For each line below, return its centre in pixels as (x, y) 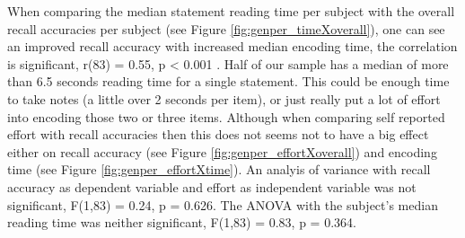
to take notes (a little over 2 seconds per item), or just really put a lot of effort (224, 98)
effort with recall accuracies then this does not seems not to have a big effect (218, 134)
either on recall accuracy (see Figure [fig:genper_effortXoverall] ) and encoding (222, 151)
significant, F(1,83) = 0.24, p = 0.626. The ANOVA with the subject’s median (223, 204)
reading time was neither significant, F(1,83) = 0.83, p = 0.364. (182, 222)
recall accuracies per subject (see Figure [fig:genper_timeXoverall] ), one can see (226, 28)
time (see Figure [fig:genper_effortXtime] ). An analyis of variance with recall (219, 169)
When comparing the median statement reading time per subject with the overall (231, 11)
